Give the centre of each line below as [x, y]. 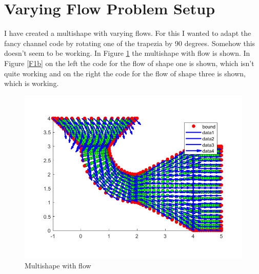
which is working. [32, 83]
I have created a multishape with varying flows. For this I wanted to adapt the [128, 33]
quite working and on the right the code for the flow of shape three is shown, [125, 73]
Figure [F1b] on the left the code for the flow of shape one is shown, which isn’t [129, 63]
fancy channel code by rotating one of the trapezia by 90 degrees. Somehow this [130, 43]
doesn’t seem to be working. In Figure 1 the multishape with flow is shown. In [127, 53]
